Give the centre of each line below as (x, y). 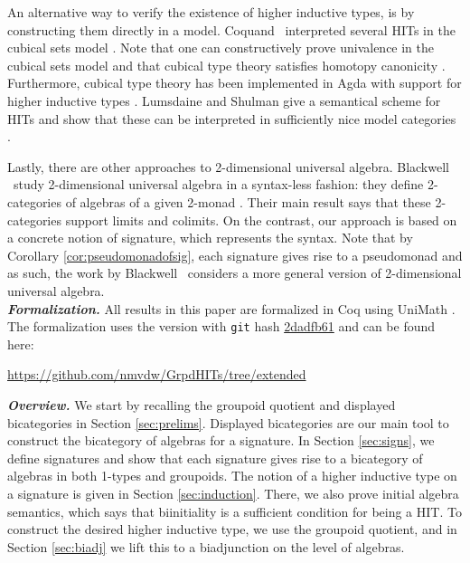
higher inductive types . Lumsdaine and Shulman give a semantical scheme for (224, 100)
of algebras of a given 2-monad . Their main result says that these (248, 201)
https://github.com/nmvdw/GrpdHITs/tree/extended (157, 374)
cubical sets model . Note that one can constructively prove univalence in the (221, 48)
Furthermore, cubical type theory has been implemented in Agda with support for (235, 83)
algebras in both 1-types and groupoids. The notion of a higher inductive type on (232, 476)
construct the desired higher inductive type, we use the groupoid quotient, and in (232, 529)
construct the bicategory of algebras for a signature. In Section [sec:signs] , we (221, 440)
